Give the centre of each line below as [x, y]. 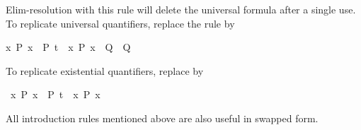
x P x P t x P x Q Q [68, 47]
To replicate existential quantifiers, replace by [105, 70]
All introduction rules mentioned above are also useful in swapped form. [162, 118]
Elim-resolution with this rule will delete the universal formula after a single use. [181, 9]
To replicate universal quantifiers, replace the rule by [120, 23]
